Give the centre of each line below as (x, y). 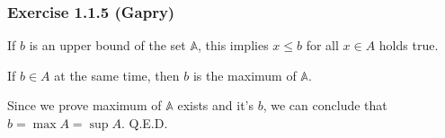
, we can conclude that (325, 105)
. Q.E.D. (144, 123)
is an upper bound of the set (107, 45)
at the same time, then (117, 75)
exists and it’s (216, 105)
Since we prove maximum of (85, 105)
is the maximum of (245, 75)
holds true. (409, 45)
